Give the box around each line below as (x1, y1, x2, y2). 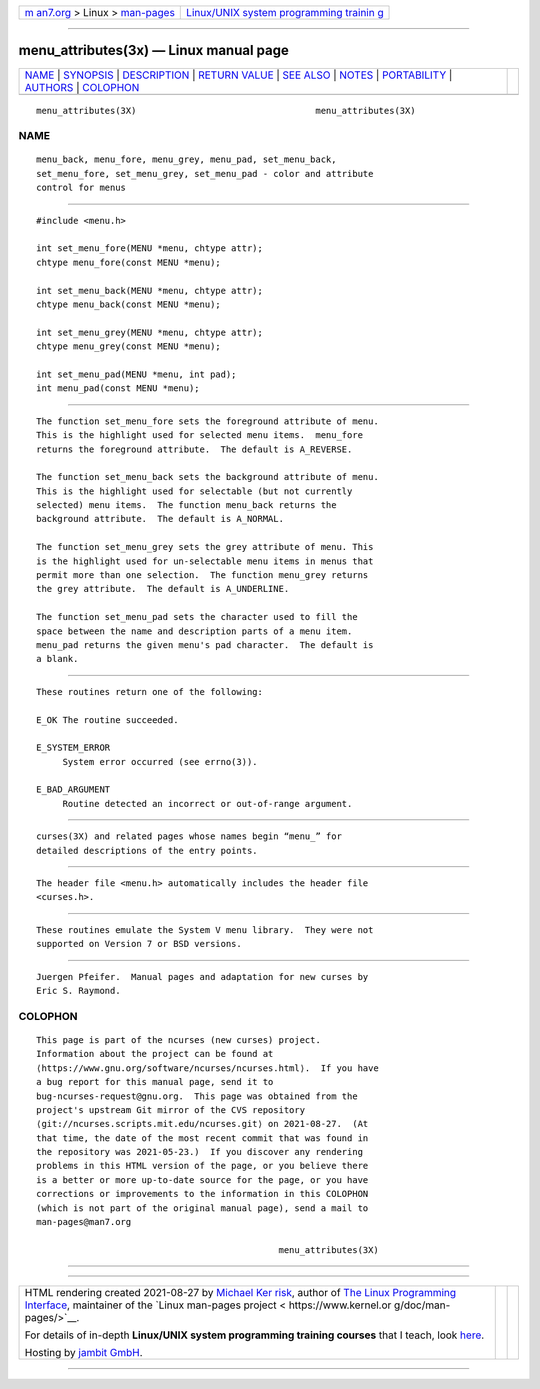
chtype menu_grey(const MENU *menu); (36, 341, 222, 352)
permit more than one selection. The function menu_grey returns (36, 570, 369, 581)
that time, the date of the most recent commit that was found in (36, 1132, 369, 1144)
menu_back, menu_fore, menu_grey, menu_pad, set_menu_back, (36, 154, 337, 165)
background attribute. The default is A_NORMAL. (36, 513, 285, 525)
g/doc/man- (393, 1298, 451, 1312)
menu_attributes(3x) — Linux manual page (18, 42, 290, 59)
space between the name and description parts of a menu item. (36, 625, 353, 637)
